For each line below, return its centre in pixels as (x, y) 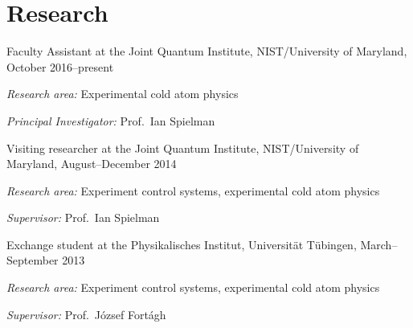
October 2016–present (60, 66)
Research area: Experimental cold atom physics (123, 94)
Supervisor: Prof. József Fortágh (86, 314)
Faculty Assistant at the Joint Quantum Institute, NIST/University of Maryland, (207, 51)
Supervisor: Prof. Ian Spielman (83, 217)
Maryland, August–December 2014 (92, 164)
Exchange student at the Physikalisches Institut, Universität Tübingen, (182, 244)
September (33, 260)
